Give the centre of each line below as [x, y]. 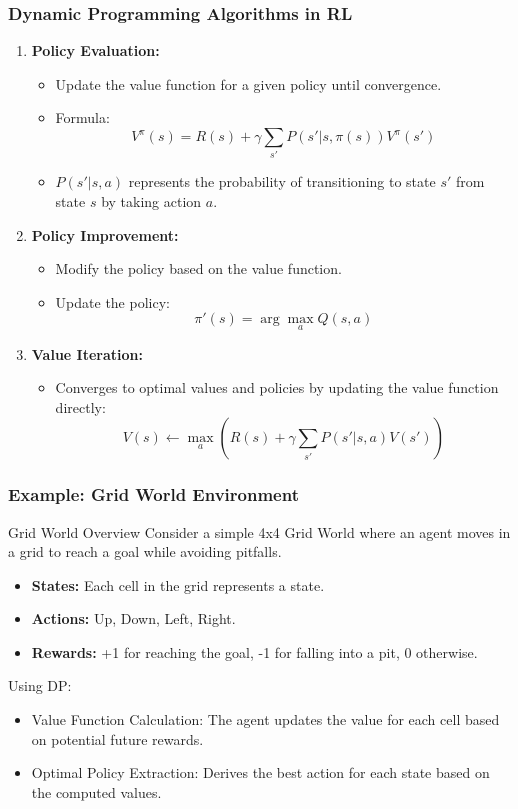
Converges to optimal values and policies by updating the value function [277, 387]
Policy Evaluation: [95, 50]
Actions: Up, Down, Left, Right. [133, 618]
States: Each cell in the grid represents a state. [178, 584]
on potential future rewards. [117, 738]
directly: [80, 406]
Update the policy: [112, 301]
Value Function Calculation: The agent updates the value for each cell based [265, 719]
